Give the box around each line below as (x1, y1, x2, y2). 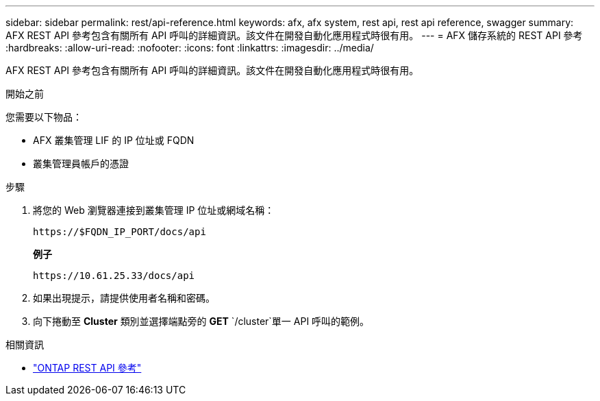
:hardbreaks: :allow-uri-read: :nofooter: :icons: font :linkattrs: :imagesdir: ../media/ (5, 42, 374, 53)
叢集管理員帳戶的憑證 (33, 158, 129, 169)
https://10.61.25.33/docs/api (33, 270, 195, 281)
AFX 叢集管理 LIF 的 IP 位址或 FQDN (33, 134, 195, 146)
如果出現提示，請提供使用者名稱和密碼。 (33, 292, 215, 304)
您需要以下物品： (5, 111, 82, 123)
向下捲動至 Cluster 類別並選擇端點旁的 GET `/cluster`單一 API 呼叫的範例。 (33, 315, 370, 327)
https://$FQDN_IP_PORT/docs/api (33, 226, 206, 237)
